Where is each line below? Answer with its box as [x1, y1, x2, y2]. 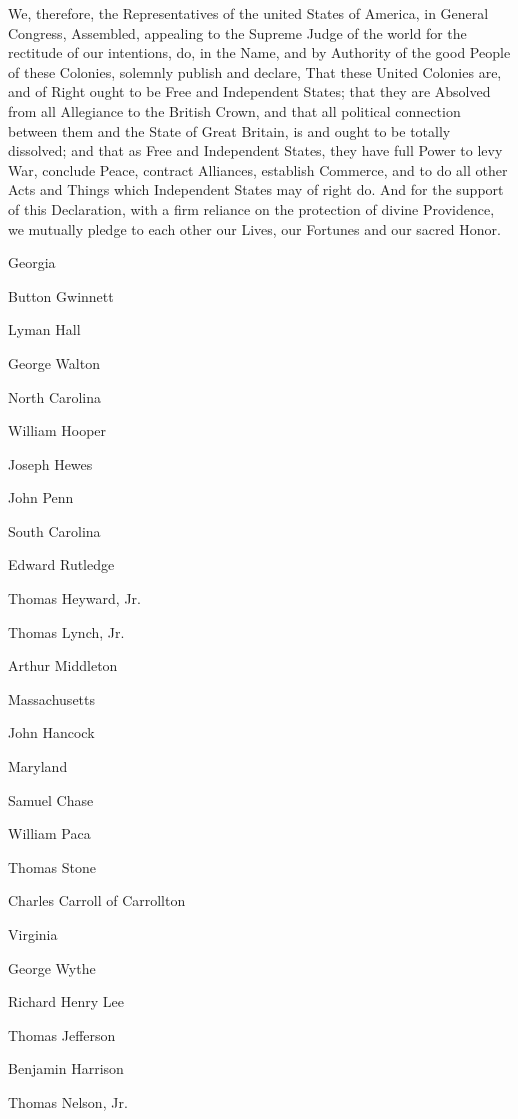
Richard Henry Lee [8, 991, 124, 1012]
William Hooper [8, 420, 107, 441]
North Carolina [8, 386, 102, 407]
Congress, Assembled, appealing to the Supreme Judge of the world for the [8, 22, 467, 43]
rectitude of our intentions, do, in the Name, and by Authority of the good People [8, 42, 511, 63]
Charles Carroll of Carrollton [8, 890, 186, 911]
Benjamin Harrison [8, 1058, 124, 1079]
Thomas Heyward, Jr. [8, 588, 141, 609]
